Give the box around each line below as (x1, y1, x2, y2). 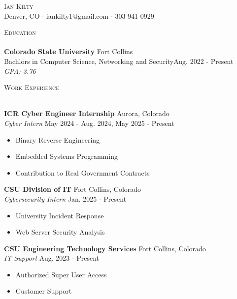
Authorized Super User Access (15, 269, 107, 279)
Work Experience (4, 82, 59, 92)
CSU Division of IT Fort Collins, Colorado (4, 184, 141, 194)
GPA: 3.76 (4, 65, 36, 76)
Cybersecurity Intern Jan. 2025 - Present (4, 193, 127, 204)
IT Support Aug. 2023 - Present (4, 253, 100, 263)
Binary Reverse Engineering (15, 134, 100, 145)
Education (4, 27, 36, 37)
